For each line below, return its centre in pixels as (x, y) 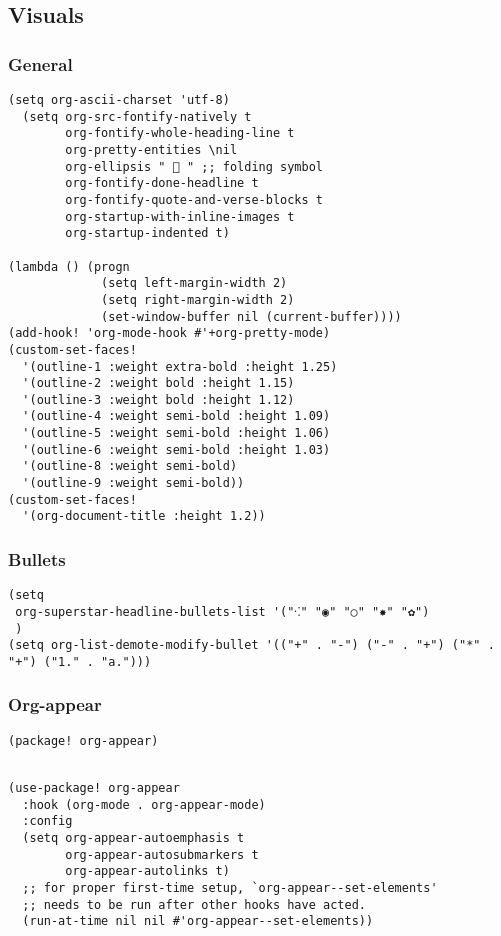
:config (47, 821)
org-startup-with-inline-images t (180, 216)
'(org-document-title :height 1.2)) (144, 516)
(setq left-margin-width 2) (194, 283)
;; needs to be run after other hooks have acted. (194, 904)
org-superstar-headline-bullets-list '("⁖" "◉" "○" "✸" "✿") (222, 611)
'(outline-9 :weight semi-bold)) (133, 483)
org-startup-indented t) (147, 233)
